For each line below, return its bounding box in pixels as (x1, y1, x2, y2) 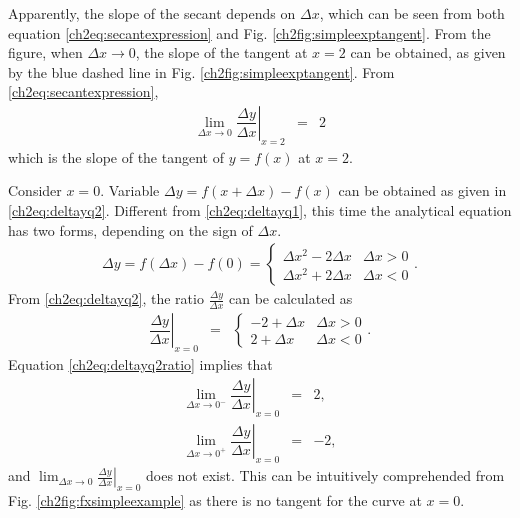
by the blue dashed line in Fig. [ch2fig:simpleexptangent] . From (8, 61, 395, 82)
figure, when (8, 42, 83, 63)
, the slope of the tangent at (135, 42, 308, 63)
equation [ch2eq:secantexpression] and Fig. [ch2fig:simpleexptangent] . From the (8, 22, 491, 43)
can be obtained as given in (338, 180, 507, 201)
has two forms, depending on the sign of (8, 219, 253, 240)
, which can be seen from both (319, 3, 505, 23)
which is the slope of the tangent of (8, 146, 224, 167)
